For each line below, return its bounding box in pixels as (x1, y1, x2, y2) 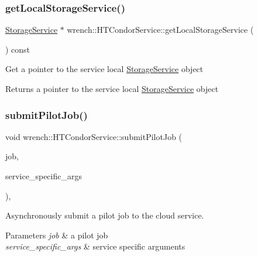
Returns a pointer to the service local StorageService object (5, 83, 219, 94)
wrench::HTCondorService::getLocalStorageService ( (67, 23, 254, 36)
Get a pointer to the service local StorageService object (5, 63, 204, 75)
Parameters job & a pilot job (5, 228, 108, 241)
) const (5, 43, 30, 55)
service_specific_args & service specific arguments (5, 240, 185, 252)
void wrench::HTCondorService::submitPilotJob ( (5, 130, 183, 142)
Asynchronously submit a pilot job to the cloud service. (5, 209, 204, 221)
